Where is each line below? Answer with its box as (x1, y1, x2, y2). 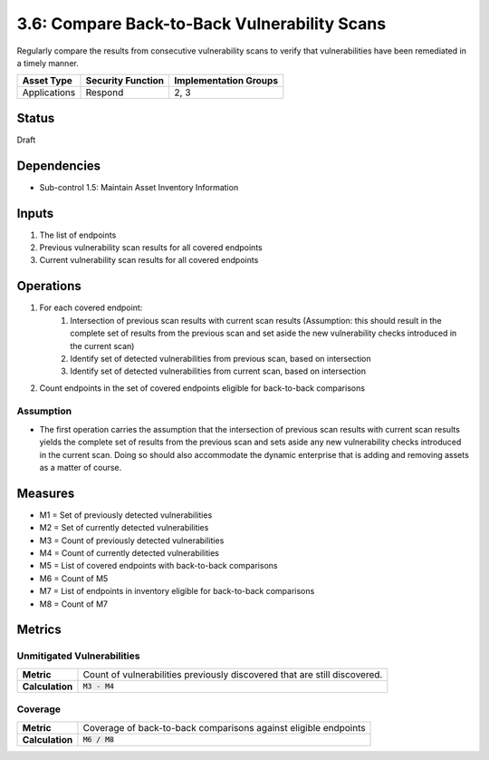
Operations (16, 278, 81, 294)
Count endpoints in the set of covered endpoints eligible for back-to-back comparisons (39, 382, 366, 394)
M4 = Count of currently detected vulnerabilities (39, 548, 219, 559)
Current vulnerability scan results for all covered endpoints (39, 255, 259, 266)
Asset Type (22, 74, 72, 87)
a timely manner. (16, 57, 79, 68)
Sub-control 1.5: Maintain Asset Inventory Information (39, 181, 239, 192)
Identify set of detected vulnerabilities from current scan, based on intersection (70, 365, 367, 376)
